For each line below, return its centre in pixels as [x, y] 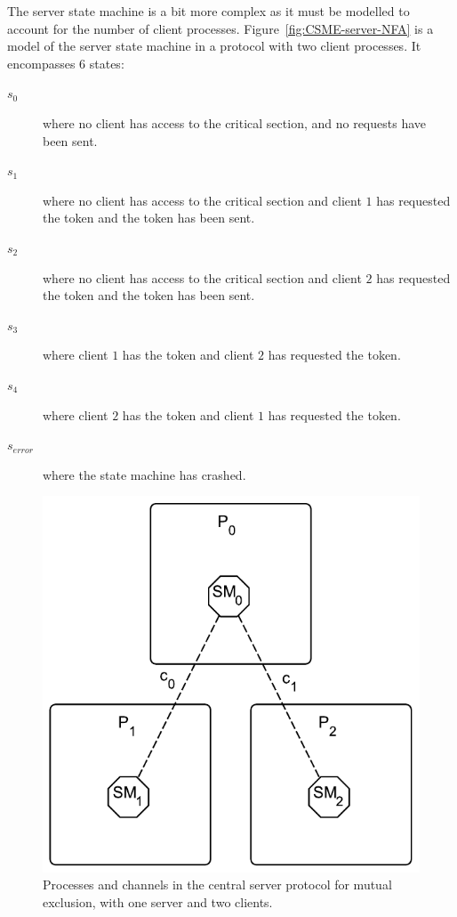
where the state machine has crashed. [144, 474]
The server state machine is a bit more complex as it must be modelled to [208, 11]
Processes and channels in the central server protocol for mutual [217, 885]
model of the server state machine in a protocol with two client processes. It [214, 46]
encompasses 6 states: [66, 63]
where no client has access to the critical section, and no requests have [235, 122]
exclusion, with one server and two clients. [158, 902]
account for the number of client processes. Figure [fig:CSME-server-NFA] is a [220, 28]
